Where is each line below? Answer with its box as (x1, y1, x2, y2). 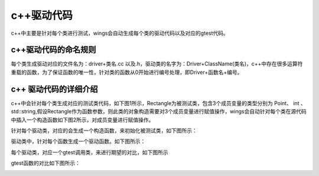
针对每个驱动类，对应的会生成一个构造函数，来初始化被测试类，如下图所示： (11, 127, 197, 134)
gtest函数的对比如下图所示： (11, 159, 81, 167)
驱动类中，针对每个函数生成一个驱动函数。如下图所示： (11, 138, 146, 145)
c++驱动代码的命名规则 (11, 45, 96, 55)
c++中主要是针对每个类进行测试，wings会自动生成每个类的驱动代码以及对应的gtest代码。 (11, 30, 229, 37)
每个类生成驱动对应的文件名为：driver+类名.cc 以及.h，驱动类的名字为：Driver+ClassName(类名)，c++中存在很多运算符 (11, 60, 303, 67)
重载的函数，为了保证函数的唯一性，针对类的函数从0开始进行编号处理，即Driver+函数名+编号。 (11, 69, 243, 76)
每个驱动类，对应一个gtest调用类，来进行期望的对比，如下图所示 (11, 148, 168, 156)
